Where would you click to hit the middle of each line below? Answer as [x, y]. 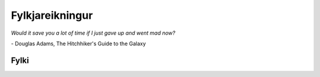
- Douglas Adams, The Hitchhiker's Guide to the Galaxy [79, 43]
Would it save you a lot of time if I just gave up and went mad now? [93, 33]
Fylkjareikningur [52, 15]
